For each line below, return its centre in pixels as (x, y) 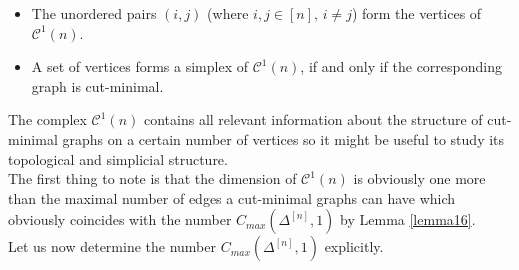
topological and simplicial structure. (118, 158)
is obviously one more (419, 178)
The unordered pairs (94, 13)
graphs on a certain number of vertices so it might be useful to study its (283, 138)
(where (228, 13)
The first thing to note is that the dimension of (152, 178)
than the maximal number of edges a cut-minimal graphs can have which (232, 197)
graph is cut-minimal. (97, 85)
